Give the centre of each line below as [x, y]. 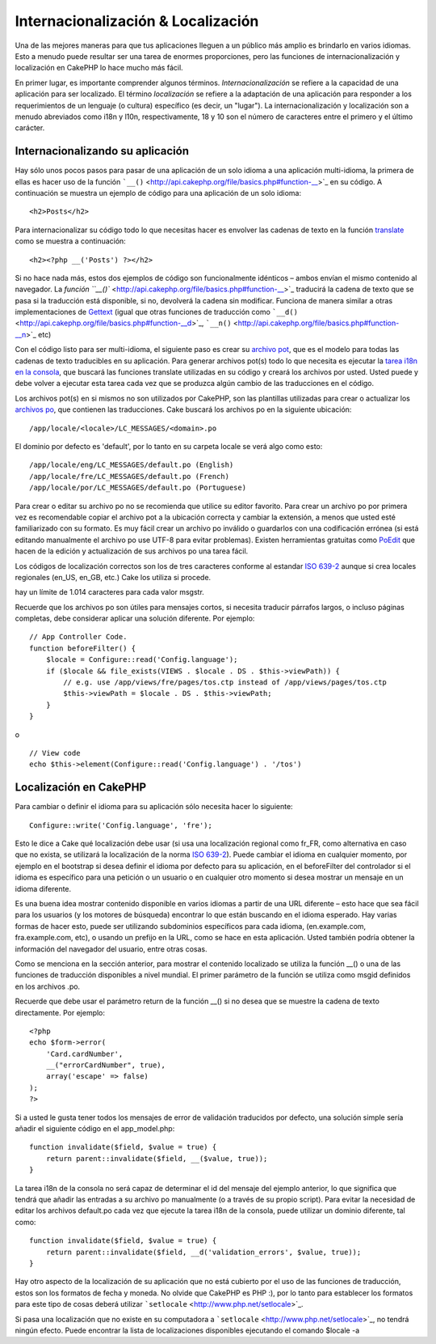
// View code [55, 753]
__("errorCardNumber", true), [105, 1065]
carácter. [30, 128]
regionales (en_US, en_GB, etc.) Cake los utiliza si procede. [113, 577]
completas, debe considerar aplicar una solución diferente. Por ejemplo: [135, 618]
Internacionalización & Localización [137, 21]
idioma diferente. [43, 888]
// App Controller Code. [78, 637]
